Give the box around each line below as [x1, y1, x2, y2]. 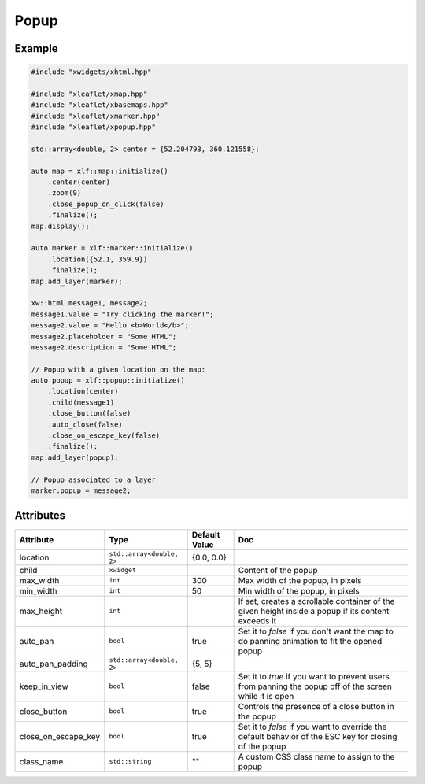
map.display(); [31, 221, 90, 231]
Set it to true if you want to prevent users [238, 671, 390, 682]
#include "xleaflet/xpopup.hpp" [31, 123, 157, 131]
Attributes [14, 508, 66, 523]
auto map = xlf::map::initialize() [31, 166, 168, 176]
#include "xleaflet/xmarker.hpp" [31, 111, 161, 120]
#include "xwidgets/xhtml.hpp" [31, 68, 153, 76]
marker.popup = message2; [31, 486, 131, 495]
